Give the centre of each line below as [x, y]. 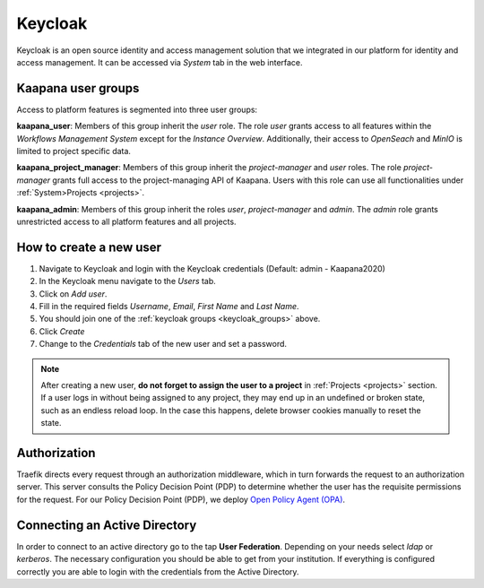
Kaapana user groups [78, 88]
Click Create [62, 331]
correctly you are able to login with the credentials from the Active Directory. [158, 571]
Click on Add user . [73, 294]
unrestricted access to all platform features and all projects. [126, 221]
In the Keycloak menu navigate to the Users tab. [128, 281]
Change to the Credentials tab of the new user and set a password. [163, 344]
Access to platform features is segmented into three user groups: [137, 109]
